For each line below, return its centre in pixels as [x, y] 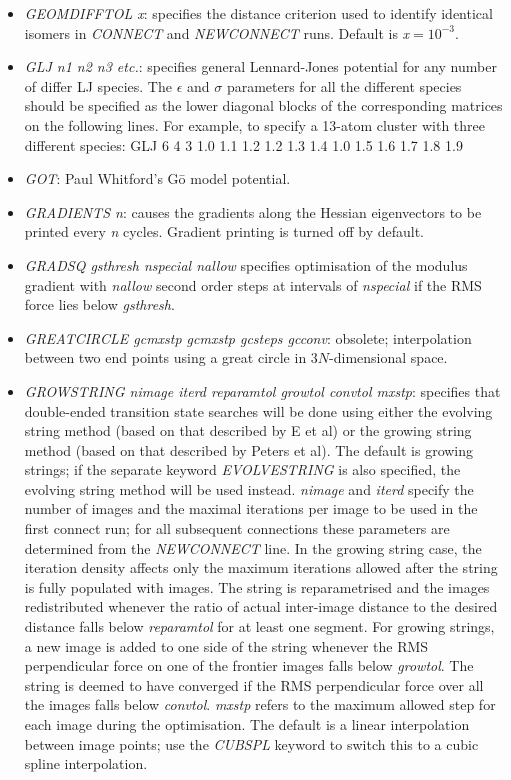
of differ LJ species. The [98, 85]
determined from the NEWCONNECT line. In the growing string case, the [253, 547]
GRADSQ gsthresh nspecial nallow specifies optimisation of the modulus [246, 264]
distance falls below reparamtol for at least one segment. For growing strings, [259, 626]
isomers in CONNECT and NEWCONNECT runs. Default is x [217, 32]
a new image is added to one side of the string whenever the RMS [226, 645]
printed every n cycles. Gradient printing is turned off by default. [224, 231]
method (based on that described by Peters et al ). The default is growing [249, 449]
